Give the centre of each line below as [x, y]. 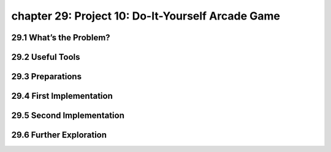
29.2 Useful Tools [46, 57]
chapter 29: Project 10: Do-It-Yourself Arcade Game [146, 16]
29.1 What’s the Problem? [61, 38]
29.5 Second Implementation [68, 116]
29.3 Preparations [47, 77]
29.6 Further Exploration [59, 135]
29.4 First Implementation [62, 96]
